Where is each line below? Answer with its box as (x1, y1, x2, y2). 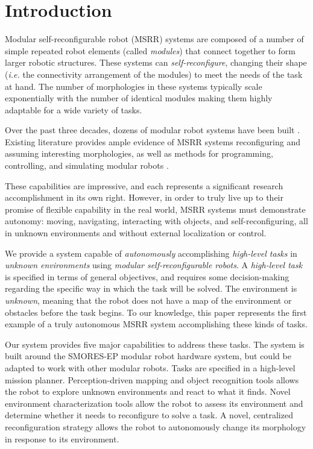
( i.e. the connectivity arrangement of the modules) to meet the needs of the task (5, 68, 303, 80)
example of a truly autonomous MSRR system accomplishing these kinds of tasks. (5, 318, 308, 330)
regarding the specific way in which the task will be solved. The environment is (5, 282, 297, 295)
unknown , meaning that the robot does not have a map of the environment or (5, 294, 292, 306)
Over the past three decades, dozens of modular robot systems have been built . (5, 124, 300, 136)
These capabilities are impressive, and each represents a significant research (5, 179, 283, 192)
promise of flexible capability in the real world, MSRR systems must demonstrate (5, 203, 306, 215)
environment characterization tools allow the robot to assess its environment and (5, 397, 303, 409)
